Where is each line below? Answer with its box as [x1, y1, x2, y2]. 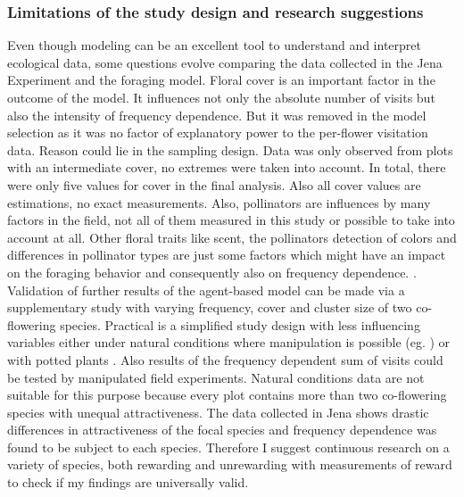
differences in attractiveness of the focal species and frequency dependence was [7, 420, 437, 439]
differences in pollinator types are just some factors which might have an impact [7, 245, 446, 264]
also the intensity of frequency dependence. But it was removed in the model [7, 105, 427, 124]
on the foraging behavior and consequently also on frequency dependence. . [7, 262, 417, 281]
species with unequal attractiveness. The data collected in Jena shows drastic [7, 402, 429, 421]
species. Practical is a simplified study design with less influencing [60, 315, 420, 334]
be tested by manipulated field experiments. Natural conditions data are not [7, 368, 425, 386]
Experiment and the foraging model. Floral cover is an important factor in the [7, 70, 435, 89]
